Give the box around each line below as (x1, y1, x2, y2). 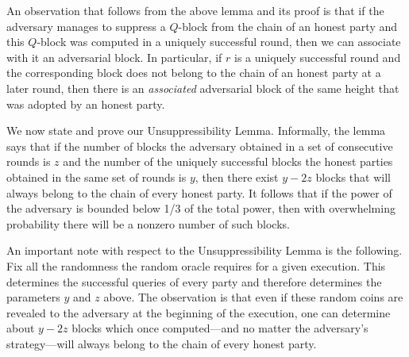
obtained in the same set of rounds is (6, 168, 187, 185)
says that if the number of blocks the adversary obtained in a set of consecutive (6, 137, 393, 154)
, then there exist (195, 168, 279, 185)
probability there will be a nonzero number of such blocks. (6, 215, 290, 232)
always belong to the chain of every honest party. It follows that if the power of (6, 184, 392, 201)
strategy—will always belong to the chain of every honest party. (6, 335, 317, 351)
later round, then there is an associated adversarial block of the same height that (6, 79, 399, 96)
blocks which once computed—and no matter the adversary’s (71, 320, 368, 336)
